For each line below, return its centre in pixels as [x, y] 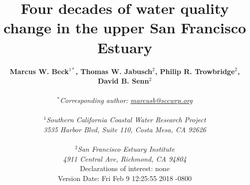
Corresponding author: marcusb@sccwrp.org [126, 100]
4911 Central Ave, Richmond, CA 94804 [125, 158]
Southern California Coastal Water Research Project [126, 120]
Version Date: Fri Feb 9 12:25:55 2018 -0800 [125, 178]
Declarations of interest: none [125, 168]
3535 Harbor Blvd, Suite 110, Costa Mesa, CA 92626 [125, 130]
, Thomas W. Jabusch [114, 71]
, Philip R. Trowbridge [195, 71]
